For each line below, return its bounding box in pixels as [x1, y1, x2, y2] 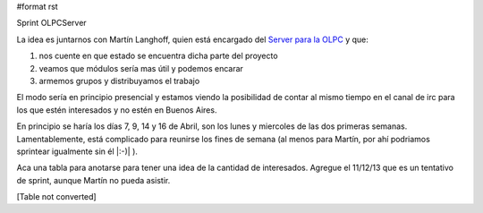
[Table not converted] [16, 192, 97, 202]
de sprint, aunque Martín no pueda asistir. [16, 175, 171, 185]
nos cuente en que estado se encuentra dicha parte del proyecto [38, 50, 278, 62]
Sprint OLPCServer [16, 18, 87, 29]
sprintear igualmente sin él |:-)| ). [16, 146, 139, 157]
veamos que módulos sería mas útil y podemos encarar [38, 63, 243, 73]
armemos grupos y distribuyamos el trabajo [38, 75, 200, 86]
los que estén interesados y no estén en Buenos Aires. [16, 104, 217, 115]
